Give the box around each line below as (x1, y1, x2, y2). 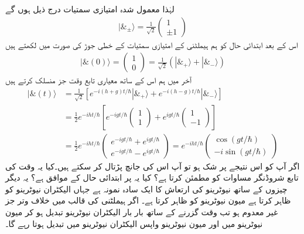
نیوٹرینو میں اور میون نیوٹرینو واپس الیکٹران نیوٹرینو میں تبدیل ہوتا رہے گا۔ (5, 217, 263, 229)
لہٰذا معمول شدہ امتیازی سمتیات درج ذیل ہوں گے (5, 3, 175, 15)
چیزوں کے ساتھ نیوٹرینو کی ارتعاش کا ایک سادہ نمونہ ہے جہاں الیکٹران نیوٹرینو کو (5, 182, 288, 195)
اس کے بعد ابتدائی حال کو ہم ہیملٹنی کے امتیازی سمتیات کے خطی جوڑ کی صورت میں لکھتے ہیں (5, 38, 298, 50)
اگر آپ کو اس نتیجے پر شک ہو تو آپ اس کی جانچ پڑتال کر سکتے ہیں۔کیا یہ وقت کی (5, 160, 300, 172)
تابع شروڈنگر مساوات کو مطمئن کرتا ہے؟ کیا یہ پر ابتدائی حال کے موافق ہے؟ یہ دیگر (5, 171, 299, 184)
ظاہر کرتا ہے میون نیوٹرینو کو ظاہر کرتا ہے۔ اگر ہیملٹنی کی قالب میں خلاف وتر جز (5, 194, 291, 206)
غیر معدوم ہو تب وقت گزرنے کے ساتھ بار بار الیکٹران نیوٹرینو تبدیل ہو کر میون (5, 206, 278, 218)
